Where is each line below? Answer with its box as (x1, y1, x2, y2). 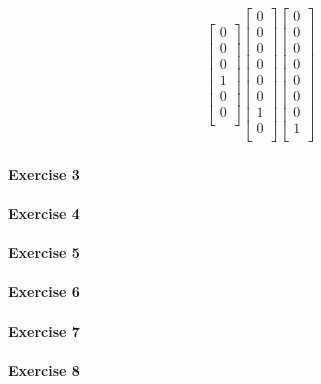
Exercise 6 (8, 281, 80, 302)
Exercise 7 (8, 320, 80, 341)
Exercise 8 (8, 359, 80, 380)
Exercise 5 (8, 242, 80, 263)
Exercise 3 (8, 163, 80, 184)
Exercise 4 (8, 203, 80, 224)
